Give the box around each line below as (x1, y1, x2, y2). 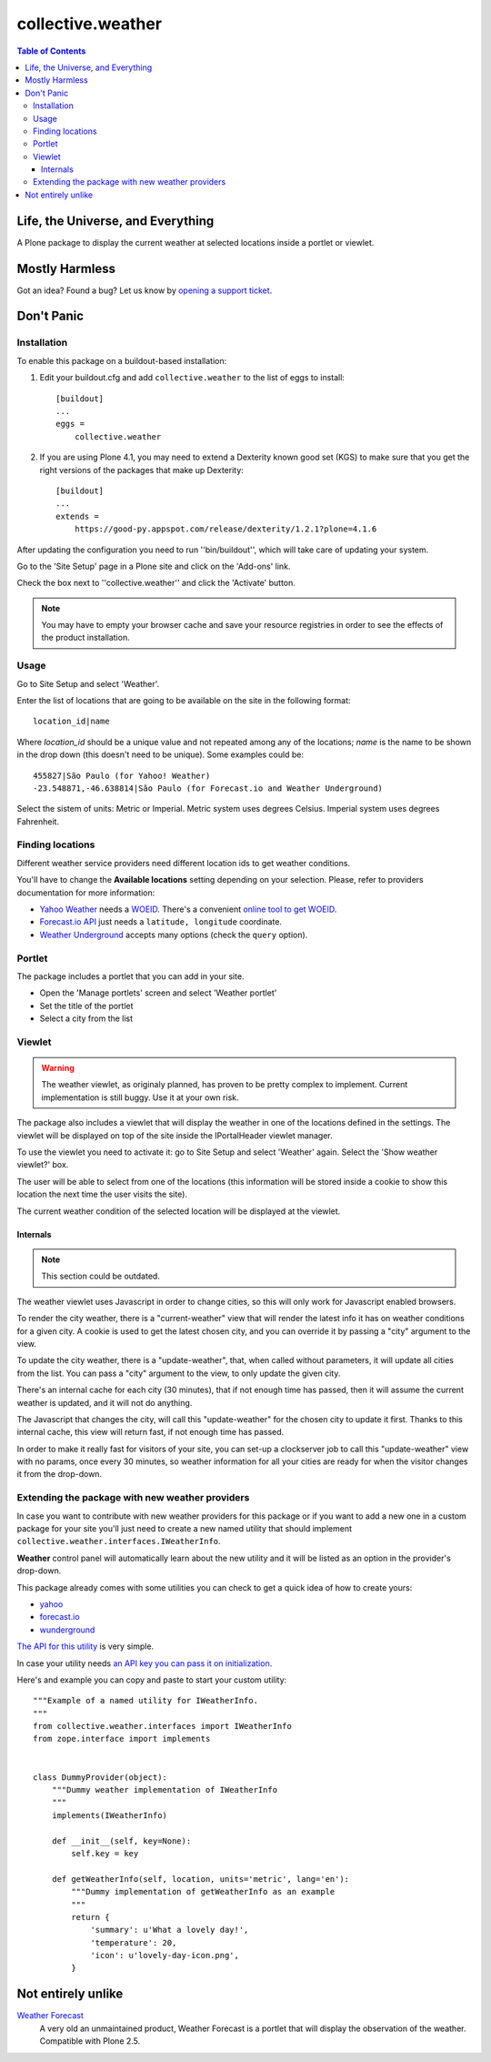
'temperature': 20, (90, 1937, 177, 1947)
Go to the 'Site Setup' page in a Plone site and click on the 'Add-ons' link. (16, 561, 291, 571)
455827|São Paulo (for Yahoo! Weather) (33, 770, 211, 781)
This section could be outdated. (41, 1270, 161, 1282)
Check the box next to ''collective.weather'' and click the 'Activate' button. (16, 578, 296, 589)
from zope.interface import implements (33, 1733, 211, 1744)
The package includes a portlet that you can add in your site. (16, 970, 245, 982)
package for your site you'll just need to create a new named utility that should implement (16, 1522, 353, 1533)
